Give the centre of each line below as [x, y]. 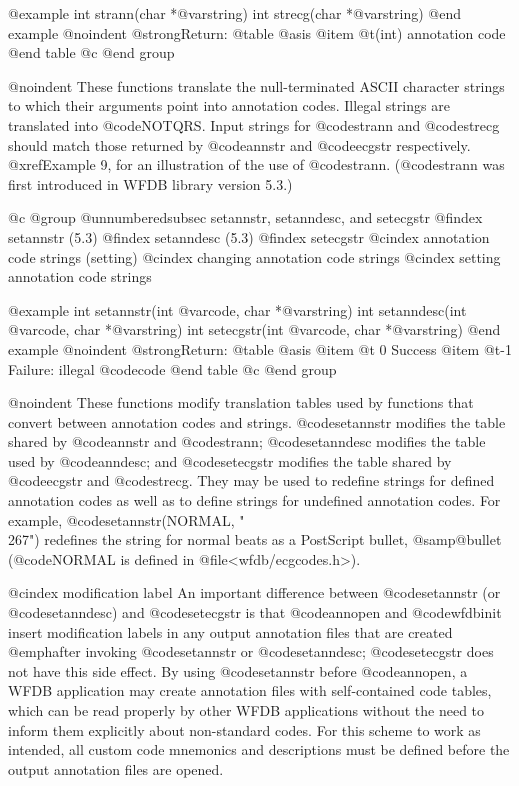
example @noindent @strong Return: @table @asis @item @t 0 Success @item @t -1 [260, 348]
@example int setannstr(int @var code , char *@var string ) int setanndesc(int [237, 309]
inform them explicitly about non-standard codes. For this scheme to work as [244, 729]
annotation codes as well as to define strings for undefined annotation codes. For [254, 500]
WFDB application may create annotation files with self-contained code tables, [250, 690]
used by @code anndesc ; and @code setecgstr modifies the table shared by [230, 460]
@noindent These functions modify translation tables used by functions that [241, 402]
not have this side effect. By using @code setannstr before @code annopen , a [238, 670]
